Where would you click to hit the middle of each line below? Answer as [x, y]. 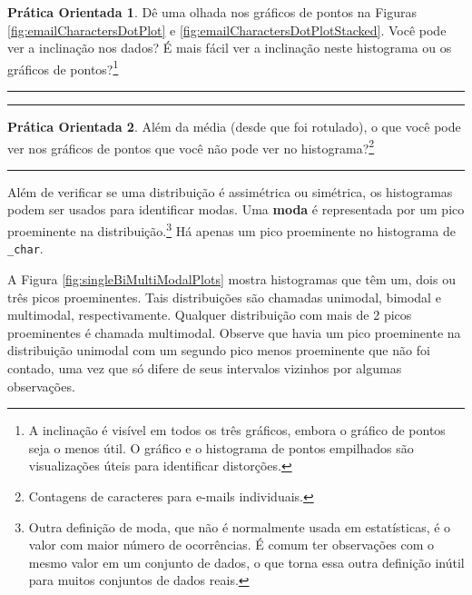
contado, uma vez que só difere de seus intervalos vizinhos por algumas [205, 367]
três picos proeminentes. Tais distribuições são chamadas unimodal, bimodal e [224, 297]
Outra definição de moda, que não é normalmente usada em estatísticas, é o [240, 526]
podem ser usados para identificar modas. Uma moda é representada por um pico [236, 209]
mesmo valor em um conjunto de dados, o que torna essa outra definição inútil [246, 562]
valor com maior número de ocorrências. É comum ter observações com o [231, 545]
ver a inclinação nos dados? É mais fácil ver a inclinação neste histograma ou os [230, 48]
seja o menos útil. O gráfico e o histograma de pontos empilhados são [221, 447]
